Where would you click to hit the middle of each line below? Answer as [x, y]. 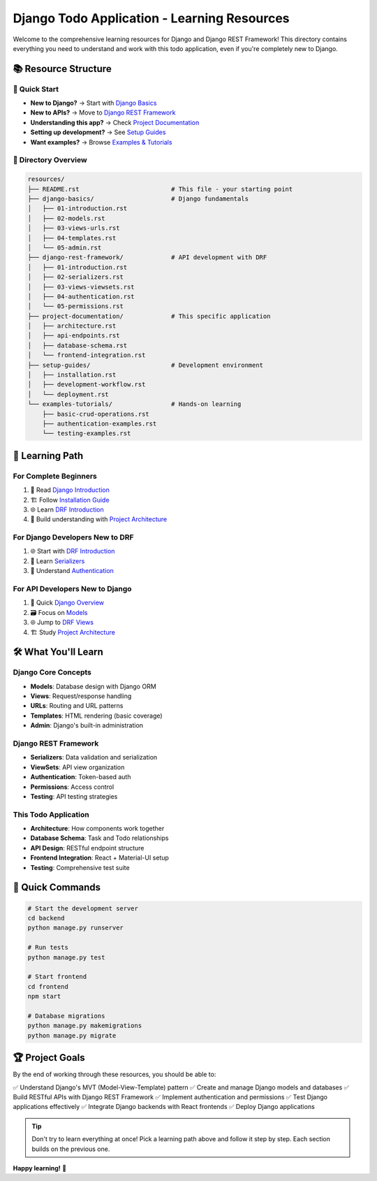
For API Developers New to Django [72, 588]
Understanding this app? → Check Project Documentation [115, 122]
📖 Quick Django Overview [67, 603]
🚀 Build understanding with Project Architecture [99, 519]
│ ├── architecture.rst [72, 326]
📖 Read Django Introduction [70, 490]
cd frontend [48, 986]
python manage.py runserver [75, 928]
